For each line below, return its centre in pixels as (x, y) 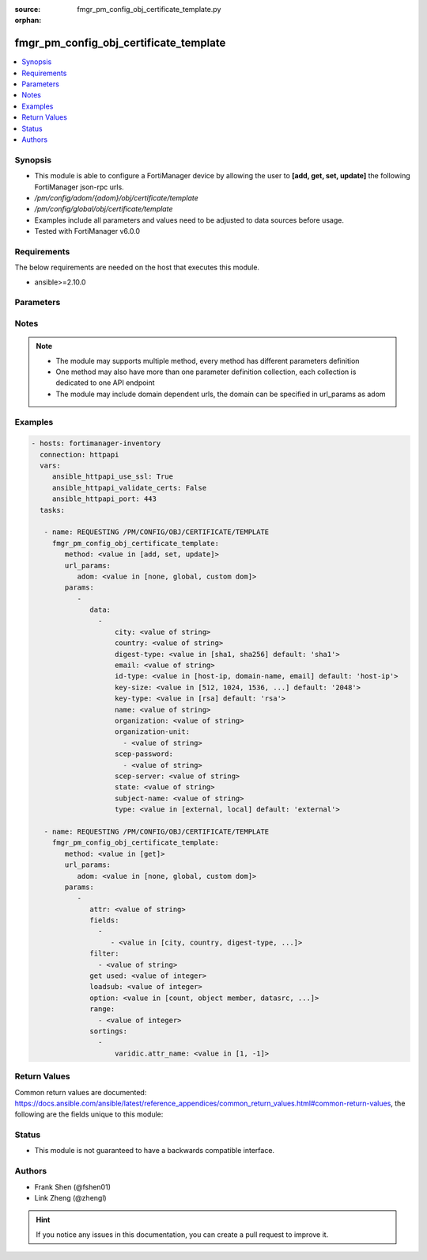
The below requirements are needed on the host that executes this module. (137, 267)
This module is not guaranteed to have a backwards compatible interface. (155, 1151)
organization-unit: (152, 732)
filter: (104, 954)
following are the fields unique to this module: (89, 1114)
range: (102, 1009)
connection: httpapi (79, 454)
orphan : (28, 21)
